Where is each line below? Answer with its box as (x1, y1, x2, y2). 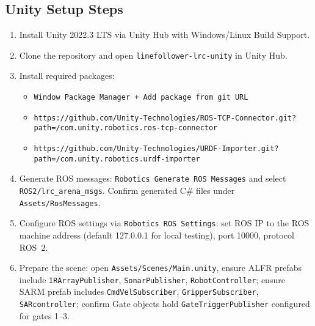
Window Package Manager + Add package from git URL (34, 93, 248, 102)
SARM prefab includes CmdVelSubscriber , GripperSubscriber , (19, 285, 259, 298)
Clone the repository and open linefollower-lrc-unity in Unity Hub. (19, 48, 288, 61)
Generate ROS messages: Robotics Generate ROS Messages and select (19, 172, 286, 185)
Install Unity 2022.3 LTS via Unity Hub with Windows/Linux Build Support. (19, 28, 310, 41)
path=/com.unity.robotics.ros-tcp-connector (34, 124, 218, 133)
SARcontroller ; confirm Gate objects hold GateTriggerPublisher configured (19, 297, 310, 310)
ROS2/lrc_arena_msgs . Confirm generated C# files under (19, 183, 235, 196)
